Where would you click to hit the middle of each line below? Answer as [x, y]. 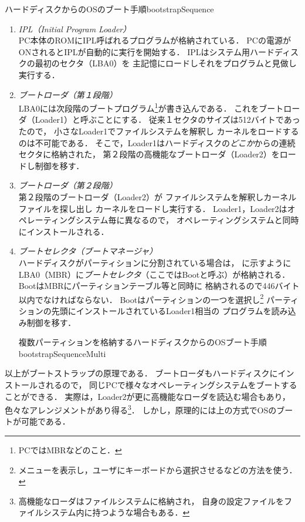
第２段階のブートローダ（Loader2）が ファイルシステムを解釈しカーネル [157, 196]
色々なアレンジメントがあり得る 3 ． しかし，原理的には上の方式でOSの [141, 409]
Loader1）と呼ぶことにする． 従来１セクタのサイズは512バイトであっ [167, 119]
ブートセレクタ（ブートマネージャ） [88, 251]
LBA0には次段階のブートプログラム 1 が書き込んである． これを [139, 107]
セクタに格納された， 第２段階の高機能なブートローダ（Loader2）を [149, 154]
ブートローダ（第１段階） [68, 94]
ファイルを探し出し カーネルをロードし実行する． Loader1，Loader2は [153, 208]
